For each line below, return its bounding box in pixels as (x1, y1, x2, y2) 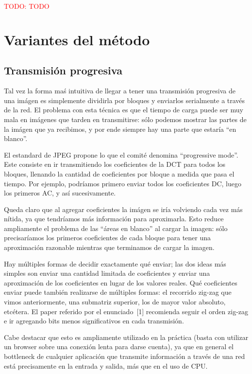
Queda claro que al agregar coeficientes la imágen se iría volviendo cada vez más (4, 204, 243, 214)
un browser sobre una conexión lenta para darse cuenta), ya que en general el (4, 341, 234, 352)
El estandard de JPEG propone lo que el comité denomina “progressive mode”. (4, 149, 238, 160)
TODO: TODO (4, 1, 50, 11)
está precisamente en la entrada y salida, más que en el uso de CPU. (4, 360, 208, 371)
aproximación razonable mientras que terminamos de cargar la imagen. (4, 242, 215, 252)
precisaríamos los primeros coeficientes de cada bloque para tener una (4, 232, 211, 243)
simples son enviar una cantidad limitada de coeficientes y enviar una (4, 268, 210, 278)
